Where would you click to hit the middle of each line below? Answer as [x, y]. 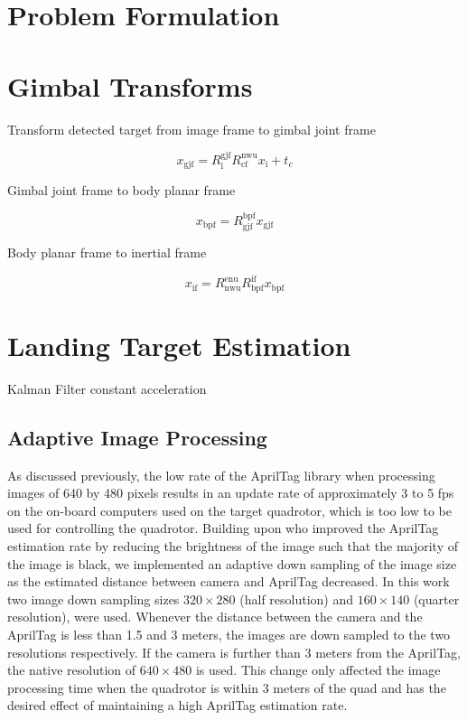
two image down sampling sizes [93, 598]
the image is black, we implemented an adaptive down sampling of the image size [232, 563]
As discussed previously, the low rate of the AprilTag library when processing [221, 475]
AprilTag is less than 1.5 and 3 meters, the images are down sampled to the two [229, 634]
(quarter [436, 598]
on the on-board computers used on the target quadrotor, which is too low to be [229, 510]
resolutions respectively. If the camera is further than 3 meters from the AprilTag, [234, 652]
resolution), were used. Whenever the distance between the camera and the [215, 617]
